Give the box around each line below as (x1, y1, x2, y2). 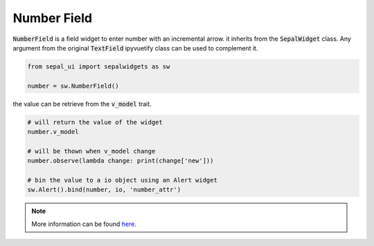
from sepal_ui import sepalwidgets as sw (27, 62, 170, 70)
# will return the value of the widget (27, 118, 163, 126)
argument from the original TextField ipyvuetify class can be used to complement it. (12, 44, 258, 52)
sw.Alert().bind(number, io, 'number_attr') (27, 186, 181, 193)
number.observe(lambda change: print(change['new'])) (27, 157, 214, 165)
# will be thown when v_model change (27, 147, 156, 155)
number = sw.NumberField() (27, 82, 119, 90)
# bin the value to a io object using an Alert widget (27, 176, 217, 184)
